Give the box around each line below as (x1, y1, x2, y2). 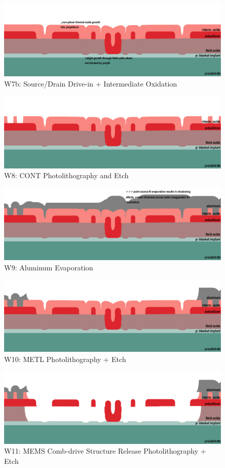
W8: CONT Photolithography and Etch (4, 170, 129, 181)
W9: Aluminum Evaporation (4, 262, 94, 272)
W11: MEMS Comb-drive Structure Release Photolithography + (4, 445, 207, 456)
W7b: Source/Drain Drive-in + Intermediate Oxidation (4, 78, 177, 89)
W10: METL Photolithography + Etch (4, 353, 126, 364)
